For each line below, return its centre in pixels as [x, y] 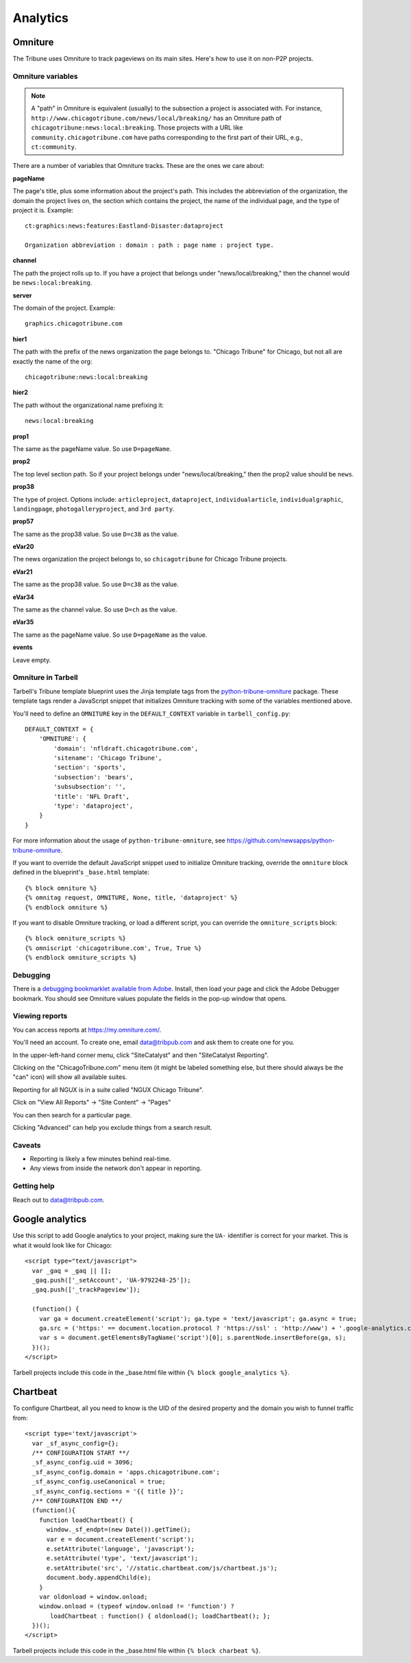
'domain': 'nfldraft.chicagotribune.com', [126, 748]
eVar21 [23, 572]
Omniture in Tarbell [45, 677]
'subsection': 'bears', [94, 777]
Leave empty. [32, 660]
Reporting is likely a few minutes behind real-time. [100, 1159]
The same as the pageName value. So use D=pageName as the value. [110, 635]
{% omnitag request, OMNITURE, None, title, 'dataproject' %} [132, 898]
